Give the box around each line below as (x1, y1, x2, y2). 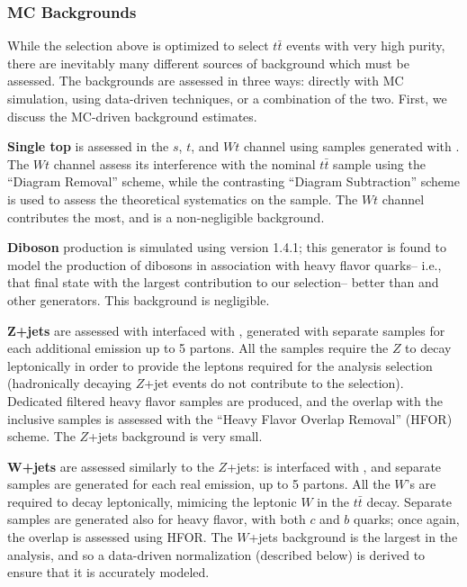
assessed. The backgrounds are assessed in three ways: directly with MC (7, 71, 404, 90)
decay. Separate (366, 492, 453, 510)
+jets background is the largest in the (248, 528, 458, 546)
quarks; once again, (354, 510, 460, 528)
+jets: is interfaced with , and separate (227, 456, 442, 475)
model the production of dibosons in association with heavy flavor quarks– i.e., (7, 255, 442, 274)
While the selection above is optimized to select (7, 36, 269, 55)
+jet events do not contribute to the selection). (144, 374, 404, 393)
